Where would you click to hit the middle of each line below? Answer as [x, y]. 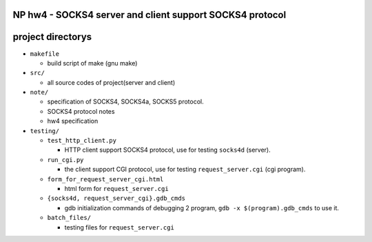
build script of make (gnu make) [92, 63]
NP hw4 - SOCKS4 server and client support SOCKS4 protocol [149, 15]
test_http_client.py [82, 141]
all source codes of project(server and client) [111, 82]
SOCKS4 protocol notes [81, 111]
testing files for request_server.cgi [120, 227]
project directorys [52, 37]
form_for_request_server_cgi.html [105, 179]
